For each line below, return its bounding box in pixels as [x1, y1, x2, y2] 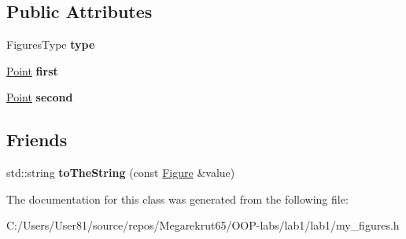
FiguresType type [6, 36, 95, 53]
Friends [6, 127, 68, 152]
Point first [6, 62, 58, 79]
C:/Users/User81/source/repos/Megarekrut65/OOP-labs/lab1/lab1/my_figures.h [6, 217, 400, 233]
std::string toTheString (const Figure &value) [6, 164, 235, 181]
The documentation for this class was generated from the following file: [6, 190, 349, 207]
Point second [6, 89, 73, 105]
